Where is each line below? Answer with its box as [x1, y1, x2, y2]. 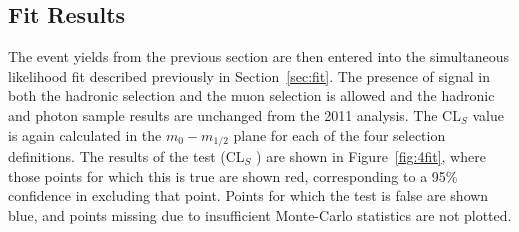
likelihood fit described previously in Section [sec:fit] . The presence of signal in [8, 65, 490, 86]
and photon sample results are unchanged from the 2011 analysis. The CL [8, 104, 461, 125]
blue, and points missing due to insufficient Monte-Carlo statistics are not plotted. [8, 204, 512, 225]
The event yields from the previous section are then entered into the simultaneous [8, 46, 510, 67]
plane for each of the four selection [233, 124, 446, 145]
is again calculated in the [8, 124, 162, 145]
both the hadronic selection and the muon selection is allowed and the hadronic [8, 85, 495, 106]
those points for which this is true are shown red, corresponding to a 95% [8, 165, 458, 186]
